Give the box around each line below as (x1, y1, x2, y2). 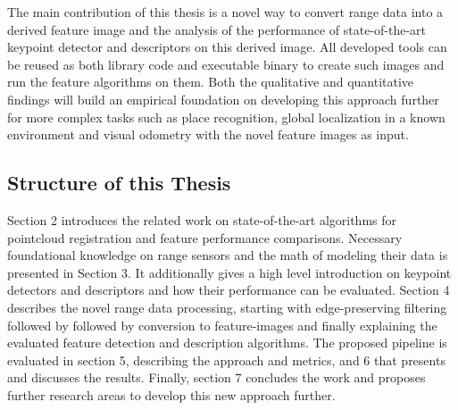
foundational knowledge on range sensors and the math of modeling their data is (7, 246, 448, 264)
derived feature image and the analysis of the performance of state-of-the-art (7, 20, 427, 38)
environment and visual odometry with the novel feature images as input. (7, 125, 409, 144)
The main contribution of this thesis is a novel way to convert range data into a (7, 3, 444, 21)
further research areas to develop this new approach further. (7, 385, 336, 404)
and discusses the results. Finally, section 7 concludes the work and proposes (7, 368, 426, 387)
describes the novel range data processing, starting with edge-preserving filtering (7, 297, 447, 316)
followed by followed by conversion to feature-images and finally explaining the (7, 315, 437, 334)
